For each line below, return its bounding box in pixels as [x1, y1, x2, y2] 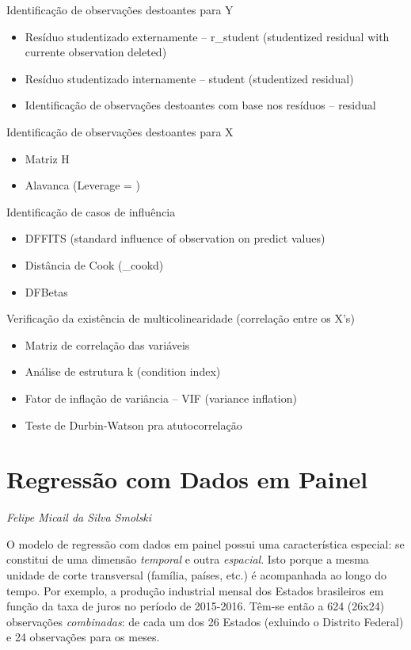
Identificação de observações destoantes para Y [6, 2, 234, 17]
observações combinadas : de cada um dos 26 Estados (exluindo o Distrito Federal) [6, 613, 404, 629]
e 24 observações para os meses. [6, 629, 160, 645]
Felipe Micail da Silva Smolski [6, 509, 152, 526]
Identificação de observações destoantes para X [6, 123, 234, 140]
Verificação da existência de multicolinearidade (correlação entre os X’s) [6, 310, 355, 327]
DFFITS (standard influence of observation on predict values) [25, 230, 325, 247]
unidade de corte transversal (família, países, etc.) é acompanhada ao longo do [6, 567, 386, 583]
